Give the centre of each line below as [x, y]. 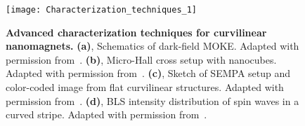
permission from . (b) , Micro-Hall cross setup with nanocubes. [141, 59]
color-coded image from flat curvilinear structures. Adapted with [145, 87]
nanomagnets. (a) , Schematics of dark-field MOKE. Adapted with [152, 46]
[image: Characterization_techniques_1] [102, 10]
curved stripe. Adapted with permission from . [106, 114]
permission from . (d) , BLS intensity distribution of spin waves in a [152, 100]
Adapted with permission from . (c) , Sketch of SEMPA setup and [148, 73]
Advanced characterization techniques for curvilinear [136, 32]
